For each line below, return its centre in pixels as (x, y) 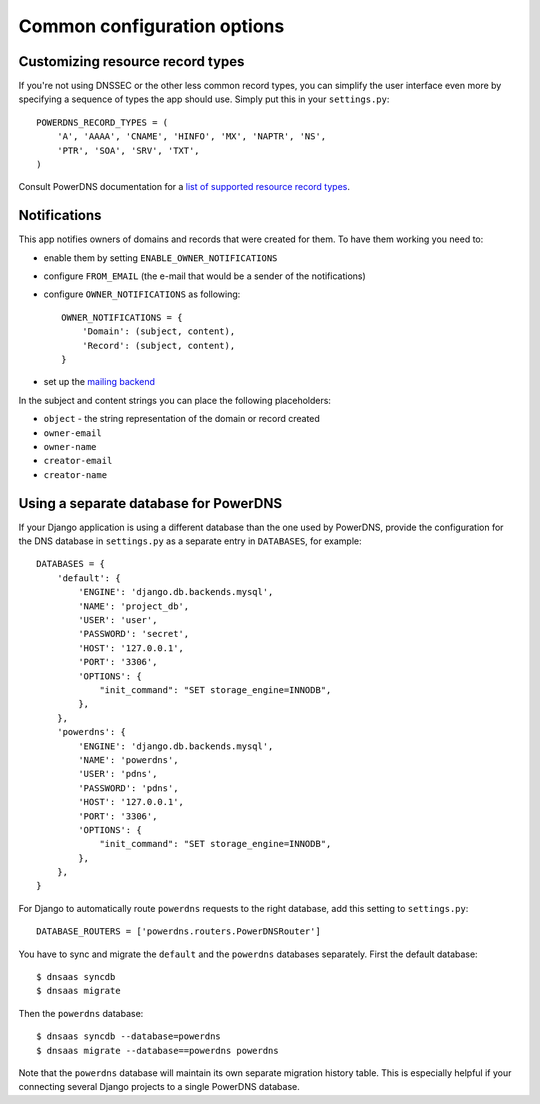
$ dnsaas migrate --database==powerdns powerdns (157, 1050)
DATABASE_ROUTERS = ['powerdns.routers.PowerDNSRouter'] (179, 931)
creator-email (78, 461)
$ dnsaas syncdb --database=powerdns (129, 1036)
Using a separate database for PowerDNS (150, 503)
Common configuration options (151, 26)
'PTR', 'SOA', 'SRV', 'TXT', (128, 150)
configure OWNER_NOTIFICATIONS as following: (142, 294)
